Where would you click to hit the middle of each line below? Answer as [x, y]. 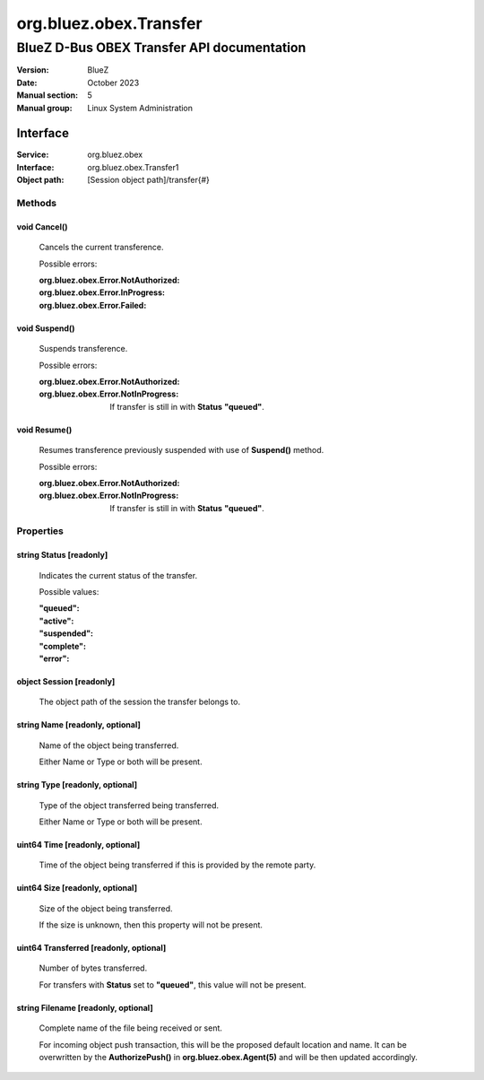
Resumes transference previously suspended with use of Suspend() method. [181, 450]
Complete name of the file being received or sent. [131, 1028]
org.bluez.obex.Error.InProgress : [102, 292]
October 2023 [113, 83]
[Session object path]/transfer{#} [149, 180]
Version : [33, 70]
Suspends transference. [83, 349]
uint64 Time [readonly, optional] [78, 844]
